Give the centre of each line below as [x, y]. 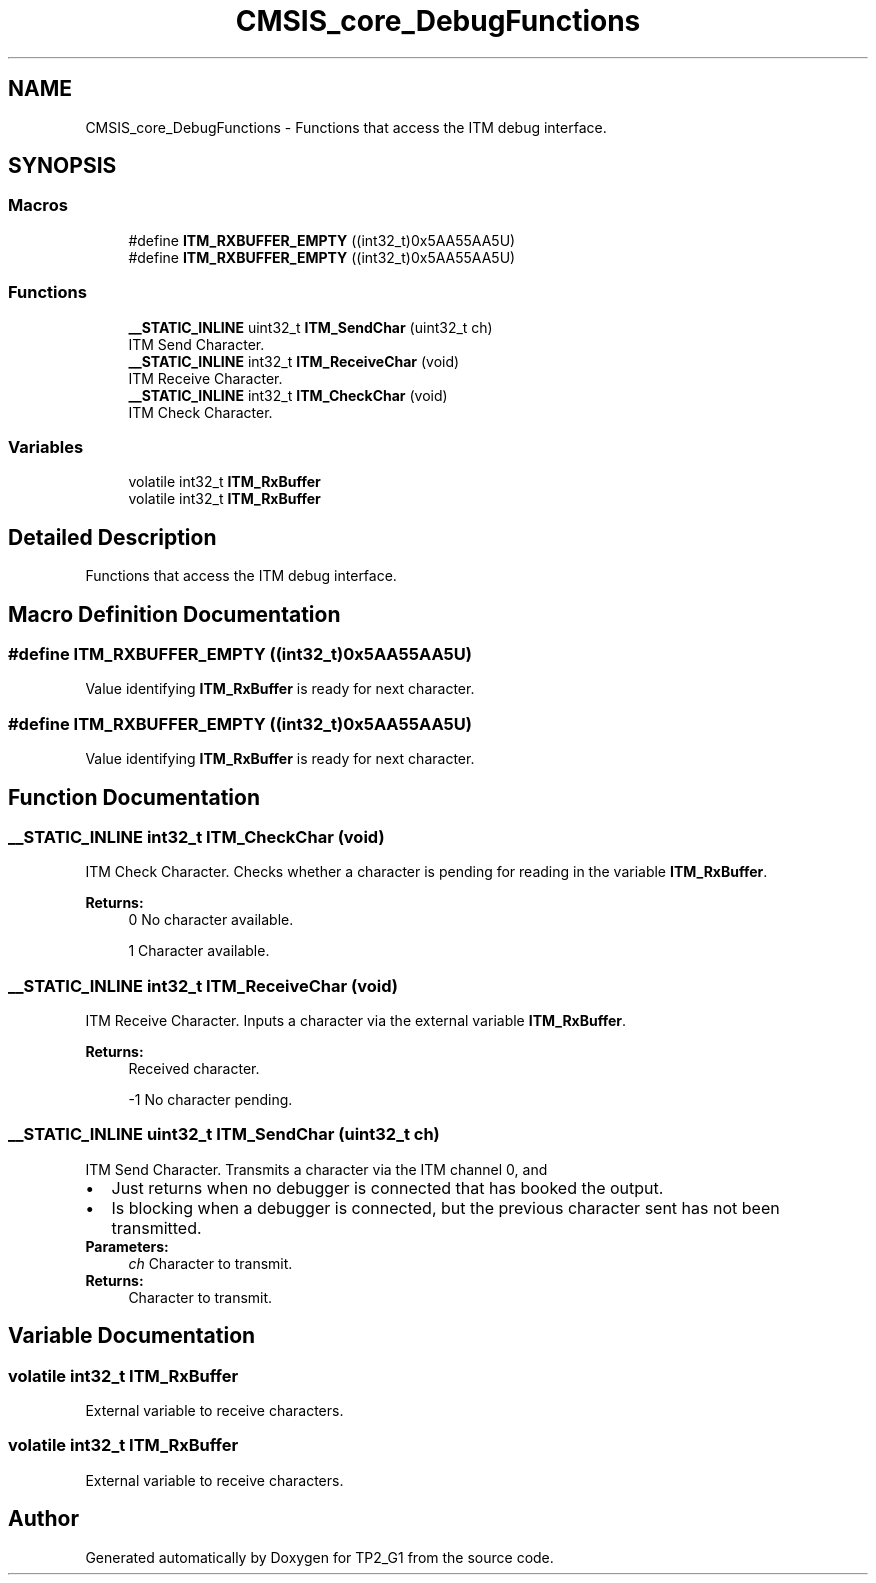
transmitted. [156, 1227]
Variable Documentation [132, 1336]
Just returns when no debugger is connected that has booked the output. [387, 1187]
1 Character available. [199, 951]
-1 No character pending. [210, 1100]
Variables [46, 446]
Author [43, 1519]
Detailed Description [112, 537]
